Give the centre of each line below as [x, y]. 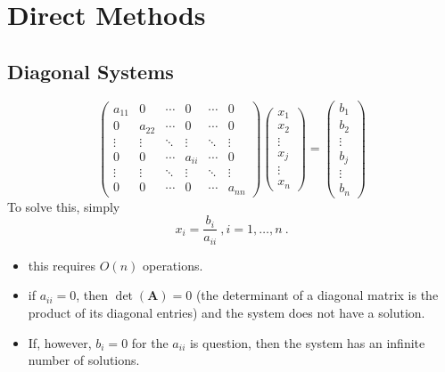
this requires [62, 265]
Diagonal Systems [91, 71]
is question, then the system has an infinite [307, 342]
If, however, [60, 342]
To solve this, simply [64, 206]
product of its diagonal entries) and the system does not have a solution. [227, 312]
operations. [173, 265]
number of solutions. [84, 360]
